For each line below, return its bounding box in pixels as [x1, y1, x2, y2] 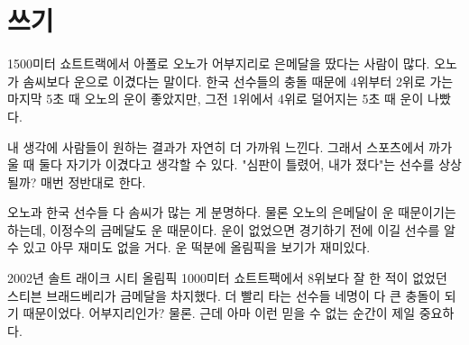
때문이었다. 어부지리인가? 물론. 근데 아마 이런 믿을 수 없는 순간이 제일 [23, 304, 416, 322]
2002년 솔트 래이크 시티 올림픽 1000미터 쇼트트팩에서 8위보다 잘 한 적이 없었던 [7, 268, 447, 287]
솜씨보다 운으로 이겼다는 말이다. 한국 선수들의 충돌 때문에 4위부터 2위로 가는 [23, 71, 454, 90]
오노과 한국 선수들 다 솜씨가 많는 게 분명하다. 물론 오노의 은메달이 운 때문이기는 [7, 203, 456, 222]
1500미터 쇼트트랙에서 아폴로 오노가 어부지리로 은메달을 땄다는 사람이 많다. [7, 54, 430, 73]
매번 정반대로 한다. [41, 172, 146, 191]
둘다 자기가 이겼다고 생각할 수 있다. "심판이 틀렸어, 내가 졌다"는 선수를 [39, 155, 435, 174]
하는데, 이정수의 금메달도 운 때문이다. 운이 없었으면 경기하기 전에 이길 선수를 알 [7, 220, 455, 239]
